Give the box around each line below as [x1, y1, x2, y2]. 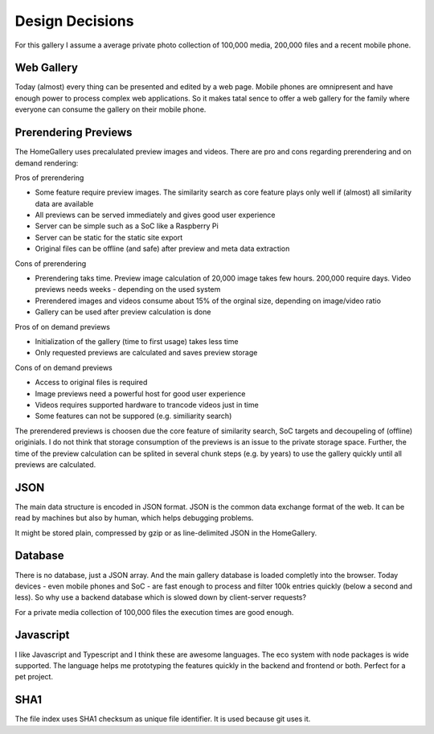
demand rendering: [14, 158, 79, 168]
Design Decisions [14, 12, 134, 30]
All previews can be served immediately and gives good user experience [35, 210, 276, 220]
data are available [35, 199, 94, 208]
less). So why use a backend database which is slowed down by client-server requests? [14, 593, 307, 602]
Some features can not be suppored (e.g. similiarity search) [35, 411, 232, 421]
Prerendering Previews [14, 125, 133, 140]
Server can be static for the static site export [35, 232, 183, 242]
